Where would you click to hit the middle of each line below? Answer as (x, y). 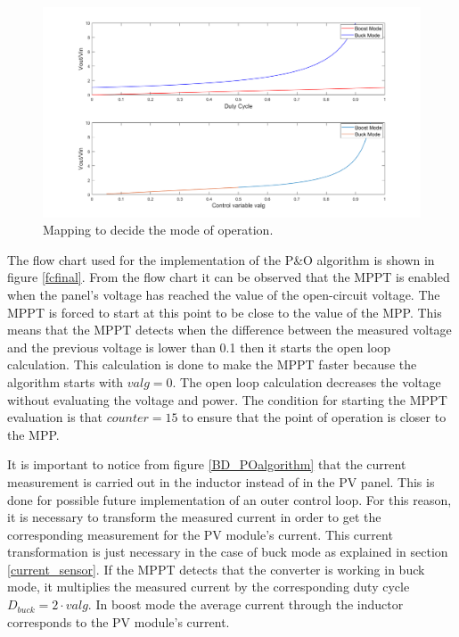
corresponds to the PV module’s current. (119, 621)
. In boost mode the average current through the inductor (246, 604)
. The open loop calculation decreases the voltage (307, 381)
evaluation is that (55, 417)
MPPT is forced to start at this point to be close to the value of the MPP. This (225, 312)
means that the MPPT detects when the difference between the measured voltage (229, 330)
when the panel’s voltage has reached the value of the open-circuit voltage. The (224, 294)
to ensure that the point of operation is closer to (314, 417)
